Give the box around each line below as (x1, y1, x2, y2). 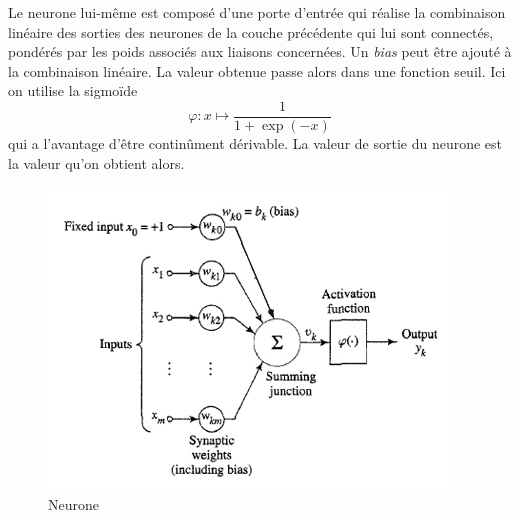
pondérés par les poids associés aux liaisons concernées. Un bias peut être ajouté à (8, 41, 512, 62)
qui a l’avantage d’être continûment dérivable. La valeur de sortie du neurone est (8, 133, 503, 154)
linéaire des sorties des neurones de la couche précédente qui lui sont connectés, (8, 21, 494, 42)
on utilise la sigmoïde (8, 80, 138, 101)
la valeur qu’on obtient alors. (8, 152, 185, 173)
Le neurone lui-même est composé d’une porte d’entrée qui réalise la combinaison (8, 2, 506, 22)
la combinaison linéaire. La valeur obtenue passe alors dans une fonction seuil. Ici (8, 60, 506, 81)
